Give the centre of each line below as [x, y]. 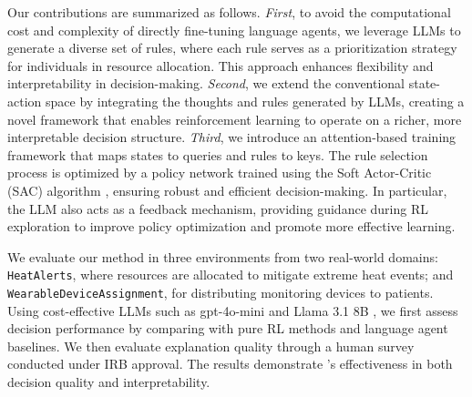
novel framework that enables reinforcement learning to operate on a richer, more [235, 119]
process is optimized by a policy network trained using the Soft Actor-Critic [220, 173]
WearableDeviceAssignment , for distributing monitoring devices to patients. [221, 292]
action [25, 101]
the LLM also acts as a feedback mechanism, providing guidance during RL [218, 208]
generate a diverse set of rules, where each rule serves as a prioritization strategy [232, 48]
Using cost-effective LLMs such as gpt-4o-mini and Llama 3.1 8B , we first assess [233, 310]
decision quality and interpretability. [109, 382]
